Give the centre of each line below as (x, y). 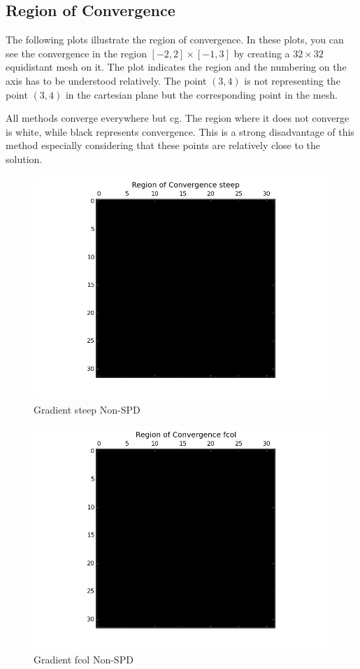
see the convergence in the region (76, 53)
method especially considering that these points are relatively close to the (163, 145)
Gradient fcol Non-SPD (84, 660)
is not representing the (292, 80)
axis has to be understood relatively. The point (106, 80)
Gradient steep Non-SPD (87, 409)
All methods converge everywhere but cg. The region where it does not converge (178, 118)
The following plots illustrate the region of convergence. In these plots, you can (175, 40)
